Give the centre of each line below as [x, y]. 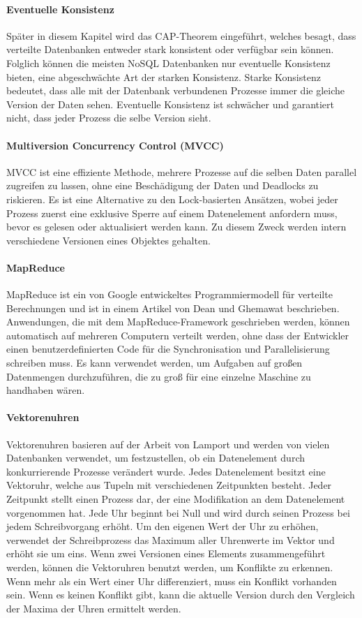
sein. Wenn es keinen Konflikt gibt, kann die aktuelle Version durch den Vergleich [181, 595]
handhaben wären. [46, 390]
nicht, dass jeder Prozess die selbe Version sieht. [109, 118]
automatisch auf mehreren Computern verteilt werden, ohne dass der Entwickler [178, 335]
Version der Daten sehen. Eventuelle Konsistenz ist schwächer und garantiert [171, 104]
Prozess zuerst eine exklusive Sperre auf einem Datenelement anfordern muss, [172, 213]
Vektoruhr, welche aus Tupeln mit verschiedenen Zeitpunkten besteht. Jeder [169, 485]
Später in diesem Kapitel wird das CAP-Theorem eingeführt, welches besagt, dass [181, 35]
